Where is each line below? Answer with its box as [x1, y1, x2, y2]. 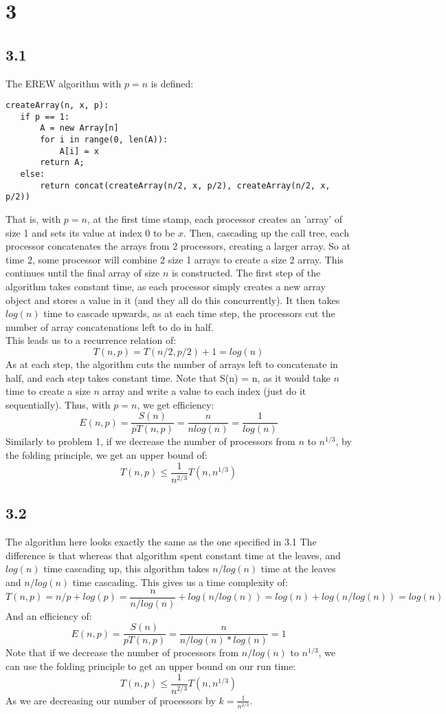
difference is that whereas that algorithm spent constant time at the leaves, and [5, 548, 341, 562]
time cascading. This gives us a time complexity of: [72, 575, 288, 589]
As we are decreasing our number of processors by [5, 693, 216, 707]
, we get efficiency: [137, 397, 214, 411]
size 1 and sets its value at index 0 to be [5, 225, 175, 239]
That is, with [5, 212, 61, 226]
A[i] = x [59, 146, 100, 156]
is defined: [150, 76, 194, 90]
